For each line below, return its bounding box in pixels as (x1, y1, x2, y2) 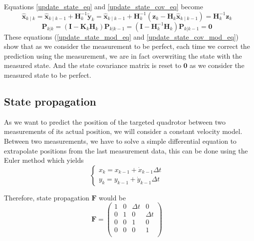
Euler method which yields (4, 155, 84, 165)
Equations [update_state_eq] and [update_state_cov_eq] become (4, 1, 203, 11)
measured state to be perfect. (4, 69, 91, 80)
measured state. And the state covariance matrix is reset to (4, 60, 181, 70)
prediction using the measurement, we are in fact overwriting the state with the (4, 50, 242, 61)
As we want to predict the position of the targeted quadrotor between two (4, 116, 226, 127)
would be (99, 192, 126, 202)
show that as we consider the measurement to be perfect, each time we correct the (4, 41, 250, 51)
